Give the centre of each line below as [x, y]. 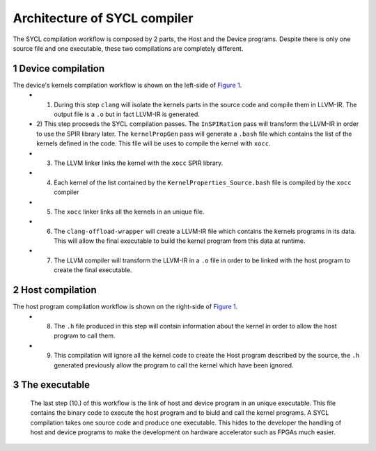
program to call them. [85, 336]
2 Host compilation [55, 290]
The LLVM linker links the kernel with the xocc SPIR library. [139, 163]
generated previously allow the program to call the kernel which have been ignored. [174, 365]
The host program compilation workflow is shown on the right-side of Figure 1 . [125, 307]
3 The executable [52, 385]
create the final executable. [93, 270]
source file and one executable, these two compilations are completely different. [128, 48]
